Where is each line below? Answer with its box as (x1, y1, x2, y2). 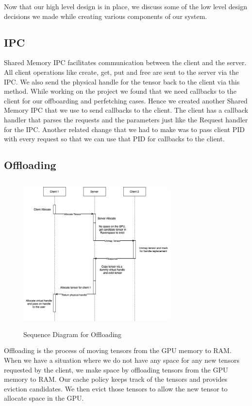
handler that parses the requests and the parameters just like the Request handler (4, 114, 248, 124)
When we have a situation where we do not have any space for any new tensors (4, 355, 239, 365)
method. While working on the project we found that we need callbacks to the (4, 86, 236, 96)
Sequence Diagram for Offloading (23, 329, 122, 339)
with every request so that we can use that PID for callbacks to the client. (4, 134, 225, 144)
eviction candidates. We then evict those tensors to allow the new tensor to (4, 383, 228, 393)
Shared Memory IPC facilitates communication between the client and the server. (4, 57, 247, 68)
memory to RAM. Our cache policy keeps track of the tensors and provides (4, 374, 227, 384)
